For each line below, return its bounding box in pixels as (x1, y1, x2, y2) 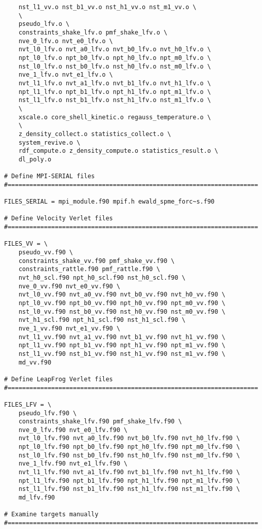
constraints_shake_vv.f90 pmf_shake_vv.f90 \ (18, 257, 175, 264)
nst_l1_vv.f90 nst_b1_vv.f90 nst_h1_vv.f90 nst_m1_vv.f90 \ (18, 350, 226, 357)
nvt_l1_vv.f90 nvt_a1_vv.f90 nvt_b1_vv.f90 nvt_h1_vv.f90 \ (18, 333, 226, 341)
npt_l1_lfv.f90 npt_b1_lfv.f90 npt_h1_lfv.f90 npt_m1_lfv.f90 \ (18, 477, 240, 484)
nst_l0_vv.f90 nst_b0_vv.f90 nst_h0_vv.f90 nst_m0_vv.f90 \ (18, 308, 226, 315)
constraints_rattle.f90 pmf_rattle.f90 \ (18, 266, 160, 273)
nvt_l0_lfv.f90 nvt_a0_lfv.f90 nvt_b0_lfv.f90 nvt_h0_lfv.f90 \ (18, 435, 240, 442)
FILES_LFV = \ (4, 401, 52, 408)
